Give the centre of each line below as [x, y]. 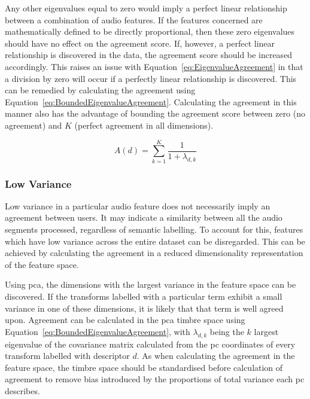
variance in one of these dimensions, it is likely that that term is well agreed [144, 308]
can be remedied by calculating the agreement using [100, 90]
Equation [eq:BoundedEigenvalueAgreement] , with [98, 331]
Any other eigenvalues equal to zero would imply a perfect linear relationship [146, 8]
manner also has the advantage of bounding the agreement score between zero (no [155, 113]
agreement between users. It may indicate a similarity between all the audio [144, 217]
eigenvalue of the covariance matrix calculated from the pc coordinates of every [150, 344]
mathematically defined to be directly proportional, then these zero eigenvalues [150, 31]
